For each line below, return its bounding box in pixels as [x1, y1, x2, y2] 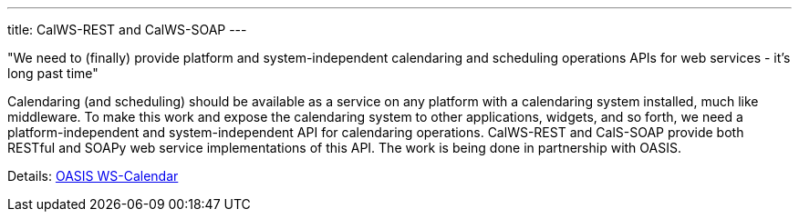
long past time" [7, 65, 99, 81]
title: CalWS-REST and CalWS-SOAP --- [7, 22, 247, 37]
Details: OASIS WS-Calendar [7, 168, 179, 184]
